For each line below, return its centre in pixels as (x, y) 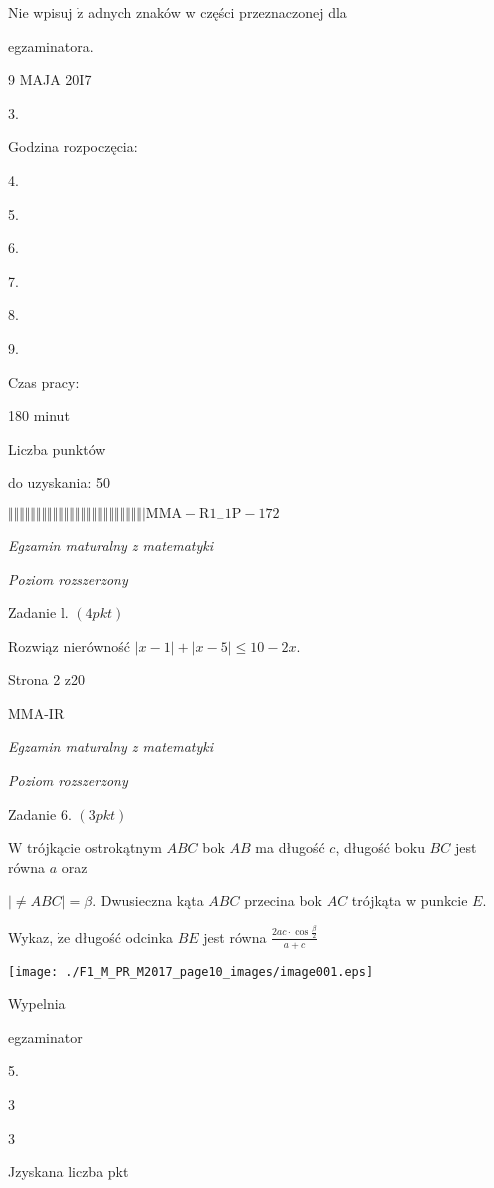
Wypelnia (37, 1003)
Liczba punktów (57, 448)
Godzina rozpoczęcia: (73, 146)
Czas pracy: (44, 381)
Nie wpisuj (40, 12)
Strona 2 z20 (47, 679)
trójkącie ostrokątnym (94, 847)
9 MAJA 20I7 (50, 79)
